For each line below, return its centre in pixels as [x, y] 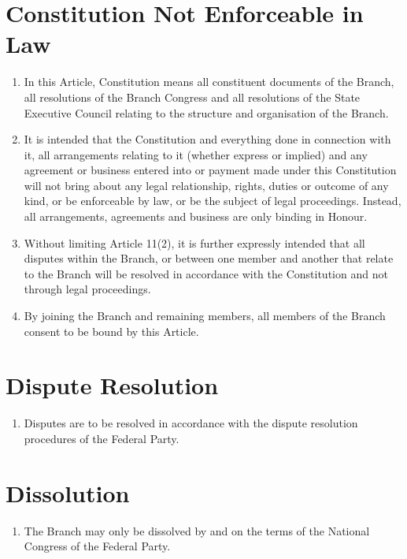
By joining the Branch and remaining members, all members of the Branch [205, 316]
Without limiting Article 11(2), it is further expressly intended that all [194, 242]
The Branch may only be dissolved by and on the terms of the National [197, 530]
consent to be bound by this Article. [111, 331]
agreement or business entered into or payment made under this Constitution [210, 170]
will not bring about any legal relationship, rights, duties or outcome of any [206, 185]
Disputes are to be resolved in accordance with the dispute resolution [191, 423]
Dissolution [68, 492]
